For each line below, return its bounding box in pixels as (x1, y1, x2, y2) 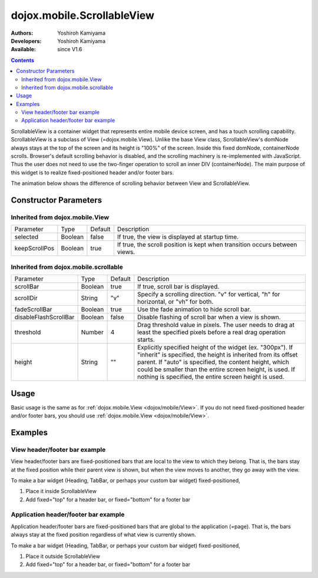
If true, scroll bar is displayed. (137, 283, 220, 291)
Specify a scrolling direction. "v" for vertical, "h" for (137, 290, 280, 299)
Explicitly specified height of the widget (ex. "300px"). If (137, 344, 293, 352)
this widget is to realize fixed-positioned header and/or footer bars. (11, 169, 174, 176)
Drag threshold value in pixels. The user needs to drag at (137, 321, 294, 329)
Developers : (11, 37, 42, 44)
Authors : (11, 29, 34, 37)
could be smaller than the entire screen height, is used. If (137, 365, 296, 374)
